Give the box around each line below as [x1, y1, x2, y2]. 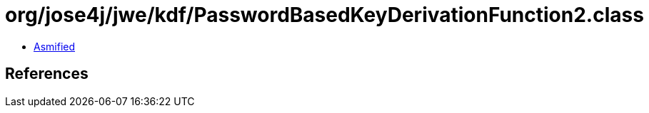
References [5, 65, 89, 83]
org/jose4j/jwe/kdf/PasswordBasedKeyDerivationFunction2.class [5, 3, 644, 27]
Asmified [34, 40, 76, 53]
